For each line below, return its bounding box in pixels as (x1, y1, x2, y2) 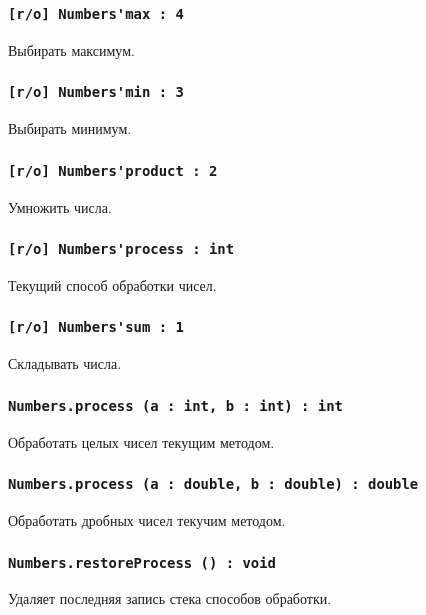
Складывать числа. (8, 353, 122, 374)
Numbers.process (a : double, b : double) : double (8, 476, 419, 493)
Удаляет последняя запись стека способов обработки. (8, 588, 332, 609)
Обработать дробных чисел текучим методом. (8, 510, 286, 531)
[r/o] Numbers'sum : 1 (8, 319, 184, 336)
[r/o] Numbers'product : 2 (8, 162, 218, 179)
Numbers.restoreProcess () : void (8, 554, 276, 571)
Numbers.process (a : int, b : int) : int (8, 397, 343, 414)
